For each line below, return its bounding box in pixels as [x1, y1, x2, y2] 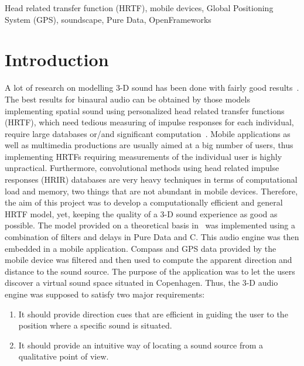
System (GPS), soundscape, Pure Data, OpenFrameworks [5, 13, 211, 25]
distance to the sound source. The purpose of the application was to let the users [5, 265, 295, 277]
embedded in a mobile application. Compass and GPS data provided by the [5, 242, 276, 254]
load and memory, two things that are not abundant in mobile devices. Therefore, [5, 184, 298, 197]
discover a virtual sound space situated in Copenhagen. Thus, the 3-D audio [5, 276, 278, 289]
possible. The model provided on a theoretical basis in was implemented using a [5, 219, 295, 231]
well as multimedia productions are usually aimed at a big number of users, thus [5, 139, 293, 151]
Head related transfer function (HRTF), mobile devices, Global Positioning [5, 2, 274, 13]
